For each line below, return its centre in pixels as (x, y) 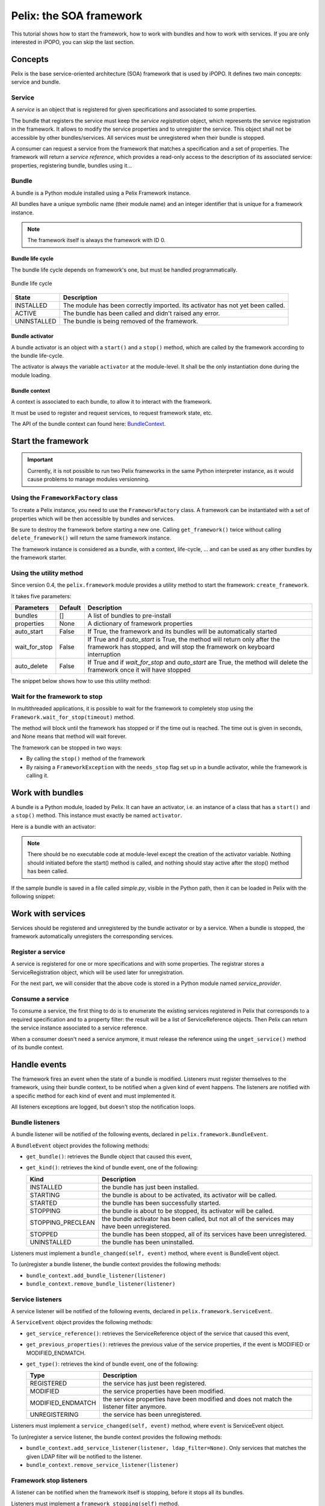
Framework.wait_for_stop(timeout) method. (73, 717)
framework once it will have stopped (139, 670)
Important (40, 460)
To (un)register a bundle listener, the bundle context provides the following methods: (116, 1264)
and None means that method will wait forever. (69, 736)
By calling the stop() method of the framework (86, 758)
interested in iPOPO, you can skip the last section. (73, 42)
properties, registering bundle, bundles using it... (72, 165)
